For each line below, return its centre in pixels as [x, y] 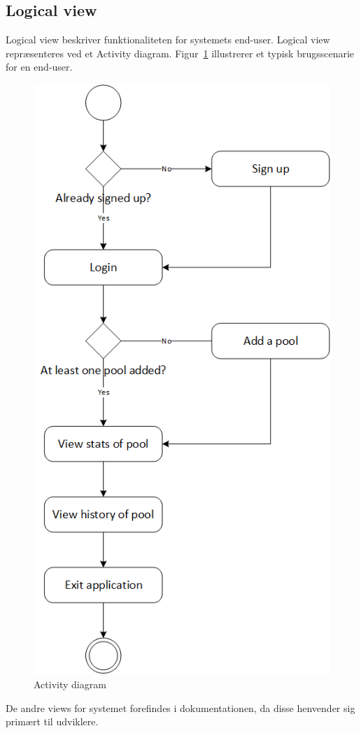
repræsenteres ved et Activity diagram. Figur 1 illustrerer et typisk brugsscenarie [180, 53]
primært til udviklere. [52, 721]
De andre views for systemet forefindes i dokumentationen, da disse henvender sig [180, 707]
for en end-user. [39, 67]
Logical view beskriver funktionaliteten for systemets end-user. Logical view [168, 40]
